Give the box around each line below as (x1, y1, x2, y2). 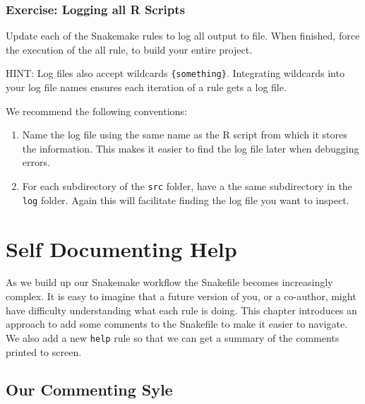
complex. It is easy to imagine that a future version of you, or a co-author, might (6, 289, 357, 304)
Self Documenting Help (6, 234, 237, 263)
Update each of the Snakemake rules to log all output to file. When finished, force (6, 28, 360, 43)
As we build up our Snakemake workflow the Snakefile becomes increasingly (6, 275, 333, 290)
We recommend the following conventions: (6, 103, 187, 118)
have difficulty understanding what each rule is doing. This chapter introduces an (6, 302, 357, 317)
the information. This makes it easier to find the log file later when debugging (22, 141, 359, 155)
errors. (22, 155, 50, 170)
